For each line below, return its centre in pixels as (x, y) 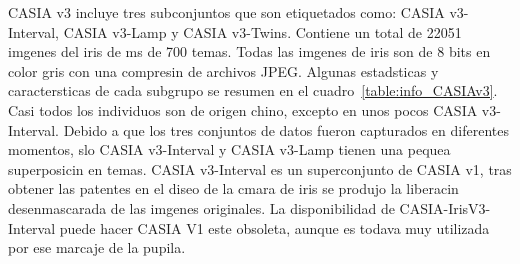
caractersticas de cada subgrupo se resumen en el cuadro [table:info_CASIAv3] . (253, 90)
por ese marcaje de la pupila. (97, 247)
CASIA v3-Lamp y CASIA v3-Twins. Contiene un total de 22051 (262, 31)
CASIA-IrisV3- (445, 207)
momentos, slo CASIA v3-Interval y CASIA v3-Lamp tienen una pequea (229, 149)
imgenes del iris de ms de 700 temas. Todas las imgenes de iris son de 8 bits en (249, 51)
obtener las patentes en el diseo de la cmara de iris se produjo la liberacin (233, 188)
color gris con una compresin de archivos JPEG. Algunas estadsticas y (223, 70)
